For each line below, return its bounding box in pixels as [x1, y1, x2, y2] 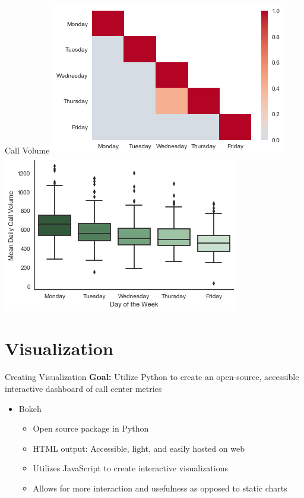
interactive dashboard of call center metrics [5, 382, 162, 394]
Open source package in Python [33, 422, 149, 435]
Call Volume [5, 144, 50, 156]
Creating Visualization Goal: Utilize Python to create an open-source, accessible [5, 371, 299, 383]
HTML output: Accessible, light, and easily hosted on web [33, 442, 245, 454]
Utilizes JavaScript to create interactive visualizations [33, 462, 228, 474]
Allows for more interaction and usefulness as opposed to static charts [33, 481, 287, 494]
